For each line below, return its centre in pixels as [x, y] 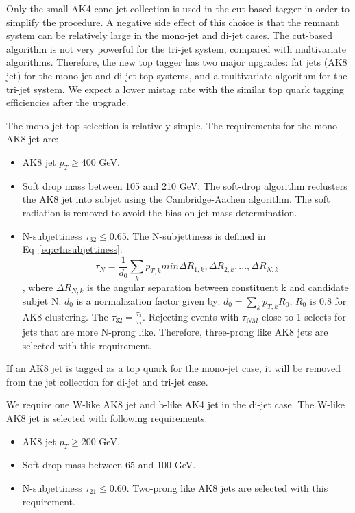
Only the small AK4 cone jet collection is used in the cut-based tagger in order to [178, 8]
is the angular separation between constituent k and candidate [218, 287]
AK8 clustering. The [65, 316]
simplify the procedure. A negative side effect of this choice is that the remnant [173, 22]
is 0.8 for [328, 300]
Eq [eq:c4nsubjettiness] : [72, 249]
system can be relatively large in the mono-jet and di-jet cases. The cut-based [170, 35]
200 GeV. [100, 441]
